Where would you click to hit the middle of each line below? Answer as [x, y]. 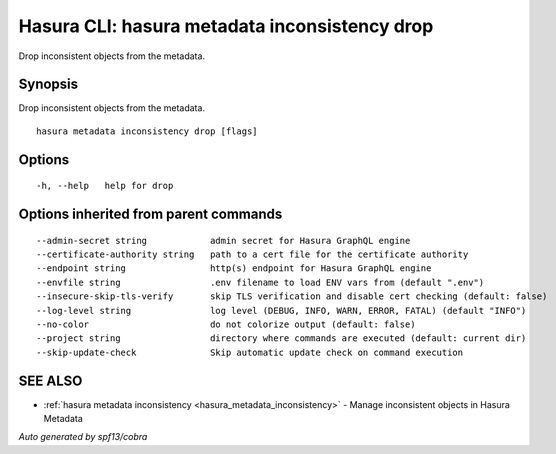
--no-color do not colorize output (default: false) [226, 324]
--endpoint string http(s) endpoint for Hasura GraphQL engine [234, 268]
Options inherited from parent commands [150, 214]
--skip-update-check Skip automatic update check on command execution [250, 352]
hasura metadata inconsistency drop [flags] [147, 131]
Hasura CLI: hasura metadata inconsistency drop [226, 26]
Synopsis [48, 84]
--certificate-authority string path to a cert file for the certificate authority [252, 254]
